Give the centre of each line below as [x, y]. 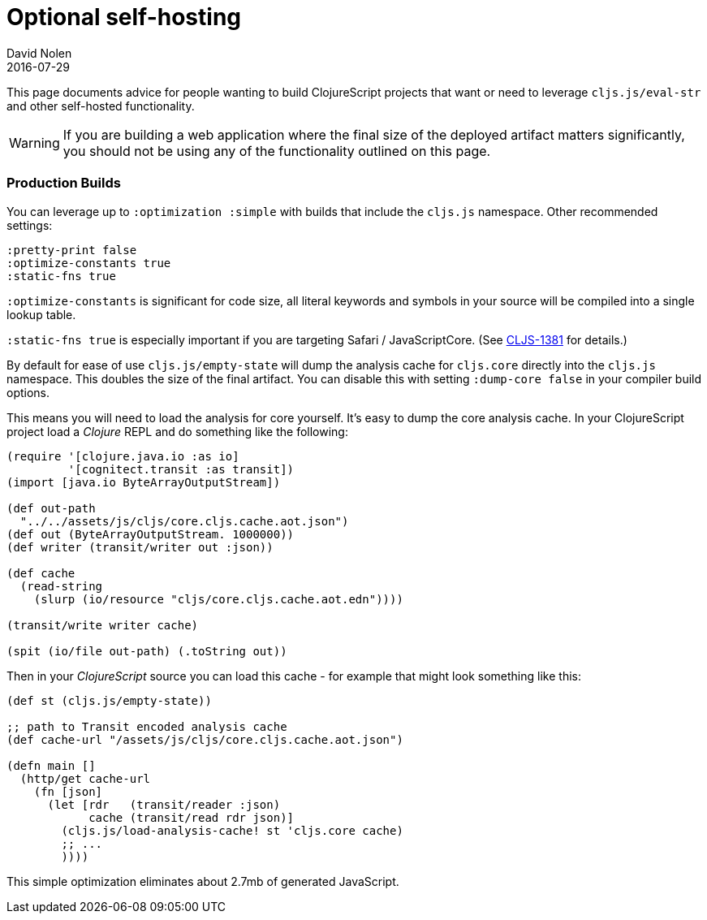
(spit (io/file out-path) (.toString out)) [147, 651]
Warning [34, 143]
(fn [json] [68, 791]
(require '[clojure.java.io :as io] [123, 456]
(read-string [61, 586]
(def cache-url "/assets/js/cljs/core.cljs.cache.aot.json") [205, 739]
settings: [30, 225]
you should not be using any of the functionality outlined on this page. [277, 151]
